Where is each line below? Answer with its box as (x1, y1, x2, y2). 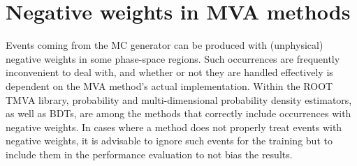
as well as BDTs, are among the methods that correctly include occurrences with (6, 106, 351, 121)
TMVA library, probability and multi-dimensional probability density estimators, (6, 92, 352, 107)
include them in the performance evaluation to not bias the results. (6, 146, 293, 161)
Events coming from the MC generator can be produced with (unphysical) (6, 38, 323, 52)
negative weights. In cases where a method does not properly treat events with (6, 119, 342, 134)
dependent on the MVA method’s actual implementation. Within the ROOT (6, 78, 333, 93)
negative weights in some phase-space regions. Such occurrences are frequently (6, 51, 340, 66)
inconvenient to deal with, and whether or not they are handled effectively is (6, 65, 333, 80)
